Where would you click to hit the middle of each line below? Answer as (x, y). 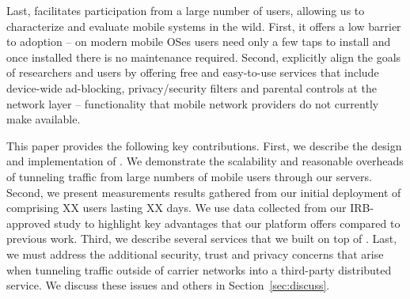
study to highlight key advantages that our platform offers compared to (227, 223)
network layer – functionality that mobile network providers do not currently (193, 103)
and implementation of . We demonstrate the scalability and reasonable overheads (205, 161)
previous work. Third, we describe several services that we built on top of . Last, (202, 238)
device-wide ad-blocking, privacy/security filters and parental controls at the (192, 87)
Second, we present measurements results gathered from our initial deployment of (204, 192)
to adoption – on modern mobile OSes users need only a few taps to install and (199, 42)
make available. (44, 119)
